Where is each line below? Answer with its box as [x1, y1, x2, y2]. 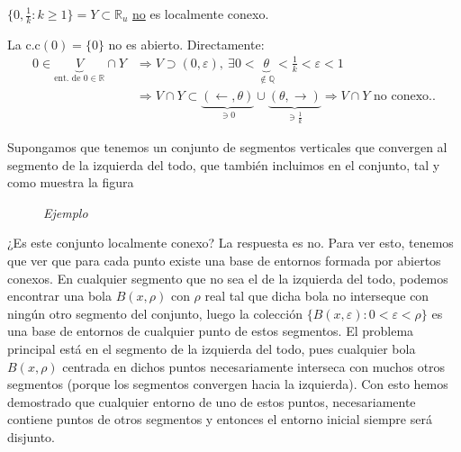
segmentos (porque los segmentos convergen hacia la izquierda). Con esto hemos [7, 375, 448, 393]
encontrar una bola [7, 286, 112, 305]
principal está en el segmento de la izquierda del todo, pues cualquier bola [7, 339, 416, 358]
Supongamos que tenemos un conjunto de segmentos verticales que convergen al [7, 138, 447, 157]
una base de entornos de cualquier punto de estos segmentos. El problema [7, 321, 414, 340]
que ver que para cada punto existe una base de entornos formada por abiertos [7, 251, 441, 270]
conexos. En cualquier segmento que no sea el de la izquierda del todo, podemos [7, 268, 448, 287]
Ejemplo [43, 203, 88, 221]
